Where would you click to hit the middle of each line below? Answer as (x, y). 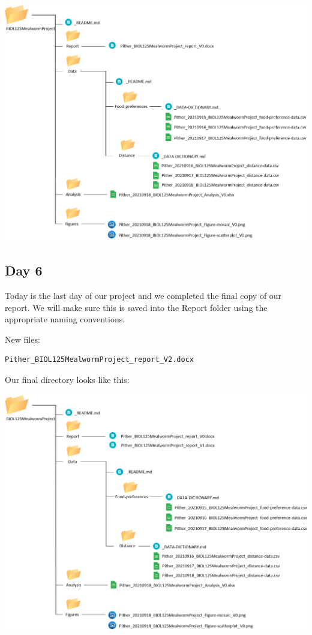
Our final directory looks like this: (67, 379)
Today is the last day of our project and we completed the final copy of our (143, 296)
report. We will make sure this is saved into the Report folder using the (136, 307)
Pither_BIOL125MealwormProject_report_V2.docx (99, 360)
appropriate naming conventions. (65, 319)
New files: (22, 339)
